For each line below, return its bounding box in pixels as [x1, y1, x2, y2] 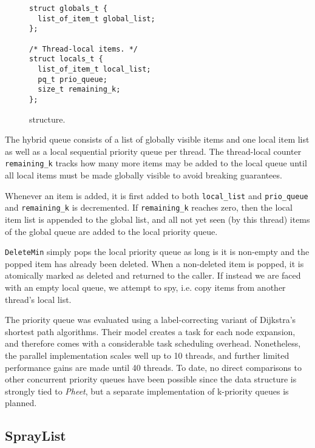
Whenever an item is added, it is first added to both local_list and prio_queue [5, 189, 308, 202]
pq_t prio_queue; [38, 75, 107, 84]
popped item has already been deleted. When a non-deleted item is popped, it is [5, 257, 304, 270]
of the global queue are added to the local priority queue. [5, 225, 218, 237]
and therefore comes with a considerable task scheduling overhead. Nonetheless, [5, 337, 301, 350]
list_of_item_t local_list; [38, 64, 151, 73]
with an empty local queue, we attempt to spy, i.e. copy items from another [5, 280, 286, 293]
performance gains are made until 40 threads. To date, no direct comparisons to [5, 361, 302, 373]
